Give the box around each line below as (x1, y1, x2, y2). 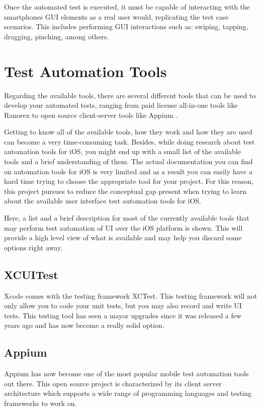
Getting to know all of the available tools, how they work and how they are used (4, 126, 252, 137)
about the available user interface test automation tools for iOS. (4, 195, 201, 206)
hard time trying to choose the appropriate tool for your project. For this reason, (4, 176, 253, 186)
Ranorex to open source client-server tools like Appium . (4, 109, 178, 120)
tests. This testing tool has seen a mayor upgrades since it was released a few (4, 310, 242, 320)
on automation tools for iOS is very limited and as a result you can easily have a (4, 166, 252, 176)
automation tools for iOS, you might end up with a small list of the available (4, 146, 241, 157)
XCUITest (4, 266, 58, 282)
